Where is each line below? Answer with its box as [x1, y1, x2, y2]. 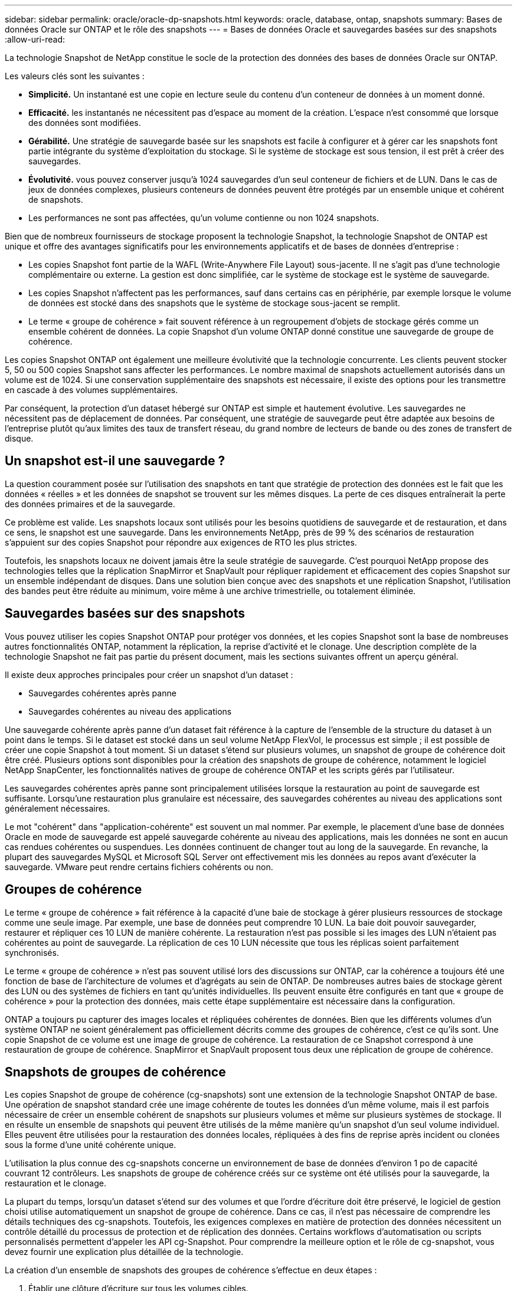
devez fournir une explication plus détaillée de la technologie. [5, 1247, 244, 1257]
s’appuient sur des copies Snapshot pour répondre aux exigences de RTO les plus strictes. [5, 537, 357, 547]
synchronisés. [5, 947, 59, 958]
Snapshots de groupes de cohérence [5, 1064, 226, 1079]
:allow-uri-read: [5, 34, 66, 44]
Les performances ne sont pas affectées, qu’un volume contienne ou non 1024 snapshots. [28, 213, 379, 223]
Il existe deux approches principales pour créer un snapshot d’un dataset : [5, 669, 293, 680]
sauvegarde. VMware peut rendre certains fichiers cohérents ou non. [5, 861, 273, 872]
